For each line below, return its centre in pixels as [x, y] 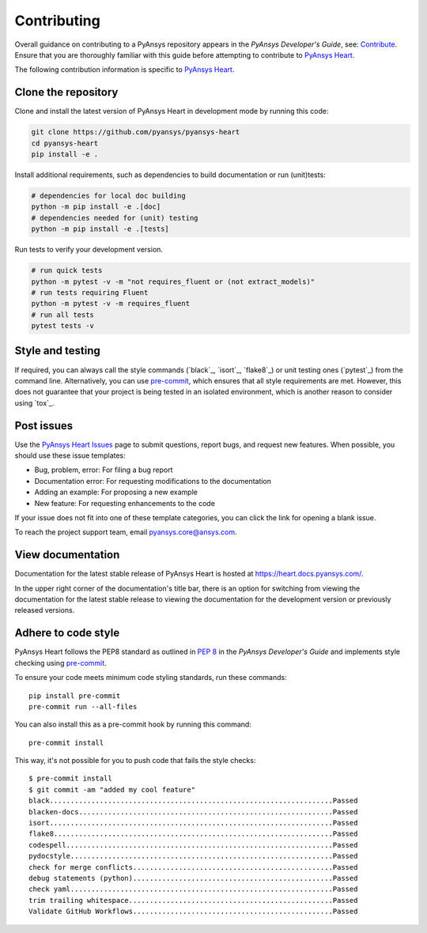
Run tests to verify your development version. [89, 250]
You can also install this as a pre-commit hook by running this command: [133, 724]
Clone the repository [66, 92]
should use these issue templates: [70, 455]
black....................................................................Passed [193, 801]
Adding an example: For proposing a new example [116, 492]
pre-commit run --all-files [83, 706]
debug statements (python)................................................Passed [193, 878]
